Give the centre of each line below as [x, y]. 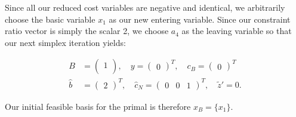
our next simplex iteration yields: [65, 42]
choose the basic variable [50, 19]
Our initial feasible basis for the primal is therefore [98, 106]
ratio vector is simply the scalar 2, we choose [87, 31]
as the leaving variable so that [237, 31]
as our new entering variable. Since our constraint [200, 19]
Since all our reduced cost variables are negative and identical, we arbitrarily [145, 7]
